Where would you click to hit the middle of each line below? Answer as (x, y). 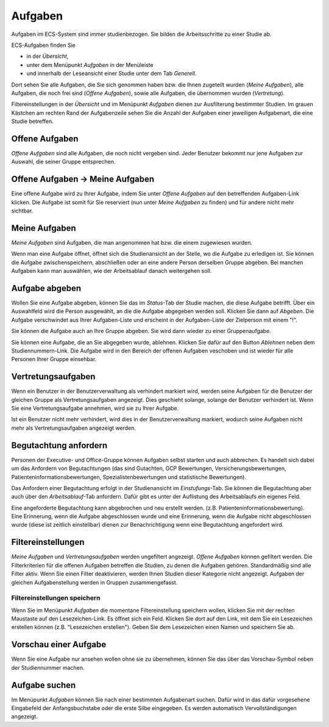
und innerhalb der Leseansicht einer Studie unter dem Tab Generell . (111, 74)
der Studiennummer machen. (48, 667)
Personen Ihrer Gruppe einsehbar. (54, 359)
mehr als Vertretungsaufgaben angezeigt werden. (74, 428)
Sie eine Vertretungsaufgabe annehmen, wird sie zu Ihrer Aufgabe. (95, 409)
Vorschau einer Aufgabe (59, 644)
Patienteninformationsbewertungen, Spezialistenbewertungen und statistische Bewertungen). (129, 477)
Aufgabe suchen (44, 685)
